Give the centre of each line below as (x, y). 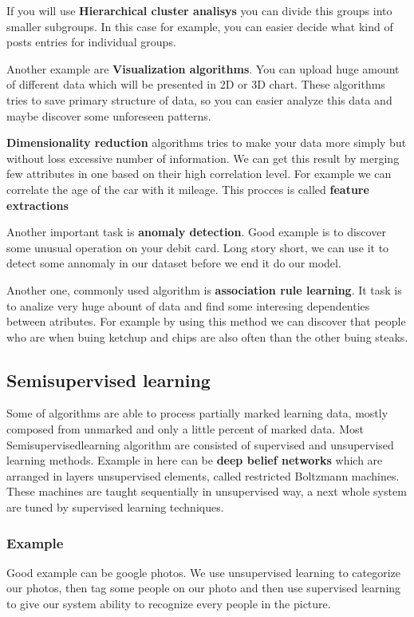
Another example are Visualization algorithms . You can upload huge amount (203, 68)
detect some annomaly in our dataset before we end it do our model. (174, 263)
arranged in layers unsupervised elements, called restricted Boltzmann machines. (203, 475)
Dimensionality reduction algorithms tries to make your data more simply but (207, 142)
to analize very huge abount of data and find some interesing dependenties (188, 305)
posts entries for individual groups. (91, 42)
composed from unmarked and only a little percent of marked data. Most (185, 429)
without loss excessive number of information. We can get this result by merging (203, 158)
